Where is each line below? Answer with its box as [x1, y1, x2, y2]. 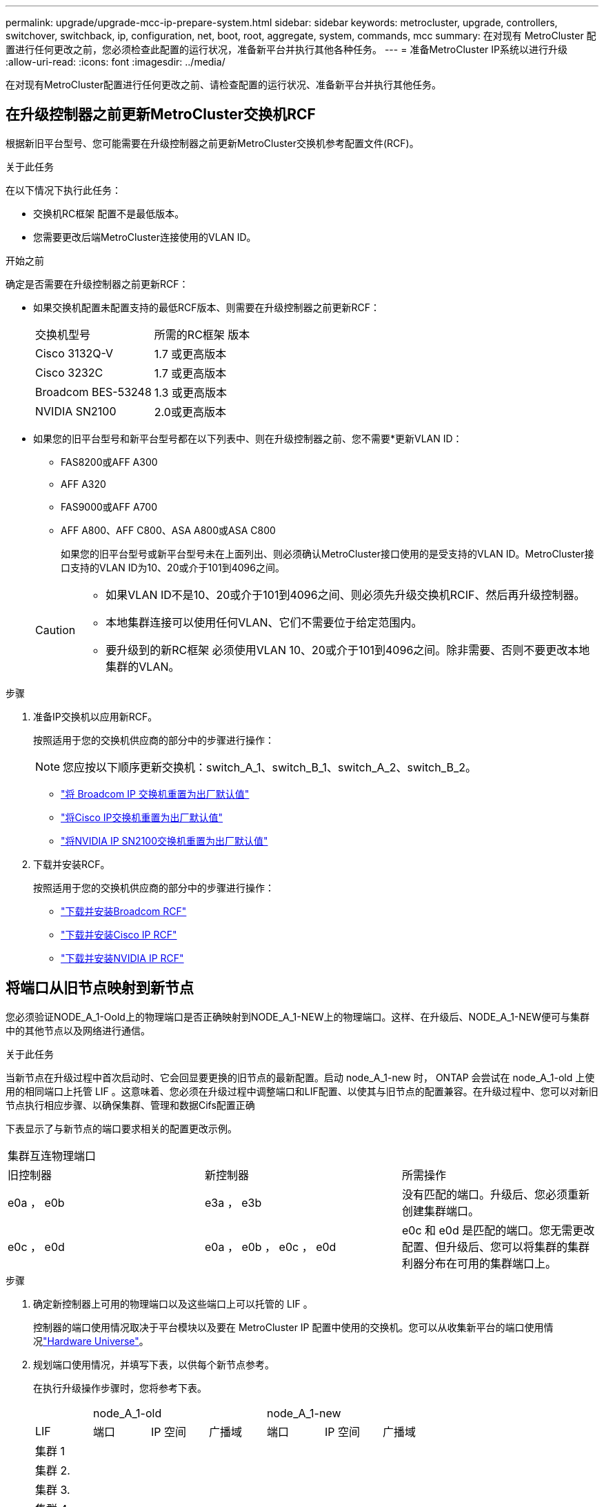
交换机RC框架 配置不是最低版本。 [33, 207, 185, 219]
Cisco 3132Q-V [35, 346, 114, 360]
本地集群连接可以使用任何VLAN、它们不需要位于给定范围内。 [105, 615, 423, 629]
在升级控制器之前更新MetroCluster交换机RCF [6, 106, 316, 124]
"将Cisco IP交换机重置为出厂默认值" [61, 811, 223, 823]
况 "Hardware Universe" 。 [33, 1334, 149, 1347]
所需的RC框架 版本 [154, 327, 250, 342]
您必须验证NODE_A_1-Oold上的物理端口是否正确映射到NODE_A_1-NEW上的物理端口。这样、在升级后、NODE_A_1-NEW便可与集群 [6, 1010, 590, 1023]
